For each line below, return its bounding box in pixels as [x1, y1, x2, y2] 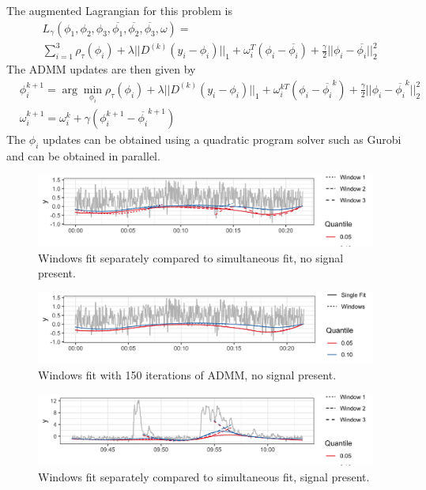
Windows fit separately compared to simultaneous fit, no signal [38, 249, 344, 266]
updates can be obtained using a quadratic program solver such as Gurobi [42, 130, 401, 147]
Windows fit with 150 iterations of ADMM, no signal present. [38, 367, 337, 383]
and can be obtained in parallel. [6, 147, 160, 164]
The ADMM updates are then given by [6, 61, 196, 77]
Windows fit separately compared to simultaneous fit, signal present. [38, 468, 370, 484]
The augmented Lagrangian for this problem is [6, 2, 232, 18]
